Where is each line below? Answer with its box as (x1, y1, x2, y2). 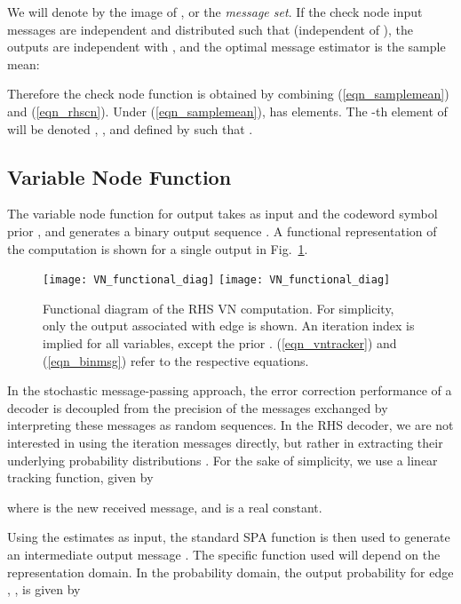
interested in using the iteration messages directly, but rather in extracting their (7, 433, 443, 451)
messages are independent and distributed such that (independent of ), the (7, 20, 414, 38)
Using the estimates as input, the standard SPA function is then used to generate (7, 528, 450, 546)
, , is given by (7, 580, 81, 599)
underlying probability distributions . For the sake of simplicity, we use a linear (7, 450, 438, 469)
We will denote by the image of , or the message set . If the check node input (7, 3, 423, 20)
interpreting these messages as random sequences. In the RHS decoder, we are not (7, 416, 454, 434)
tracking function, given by (7, 468, 154, 487)
